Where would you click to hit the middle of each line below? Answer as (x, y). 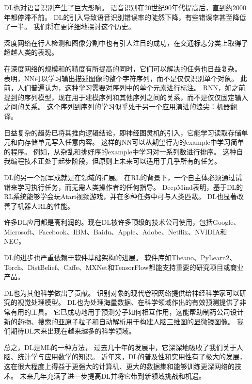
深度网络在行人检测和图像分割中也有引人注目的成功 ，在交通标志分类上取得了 (126, 42)
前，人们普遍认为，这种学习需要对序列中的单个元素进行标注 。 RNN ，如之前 (125, 88)
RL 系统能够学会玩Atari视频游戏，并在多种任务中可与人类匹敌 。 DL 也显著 (121, 196)
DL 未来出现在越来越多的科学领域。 (80, 331)
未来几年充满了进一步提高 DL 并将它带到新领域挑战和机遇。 (113, 376)
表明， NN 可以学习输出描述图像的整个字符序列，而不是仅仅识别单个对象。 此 (126, 78)
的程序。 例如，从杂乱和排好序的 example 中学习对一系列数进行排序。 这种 (120, 151)
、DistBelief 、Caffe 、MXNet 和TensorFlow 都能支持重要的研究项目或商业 (132, 267)
